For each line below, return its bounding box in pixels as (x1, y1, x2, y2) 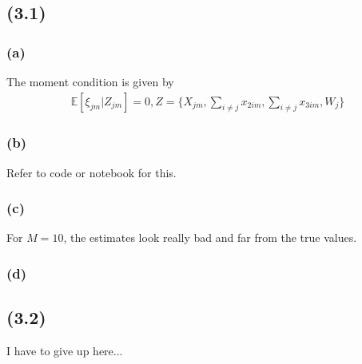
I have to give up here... (6, 342, 123, 359)
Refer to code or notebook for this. (6, 164, 177, 180)
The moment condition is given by (6, 73, 174, 89)
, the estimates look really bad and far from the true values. (63, 229, 357, 246)
